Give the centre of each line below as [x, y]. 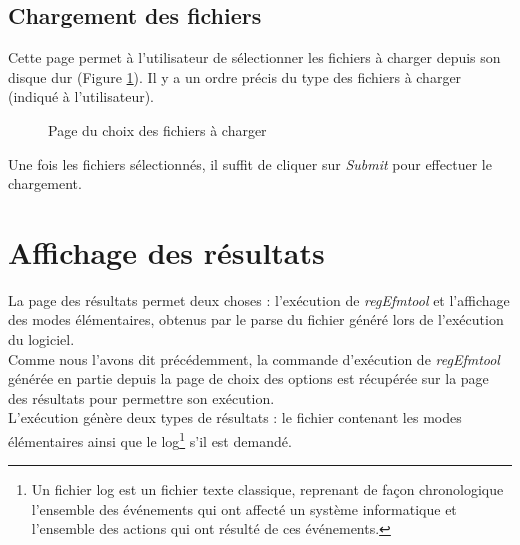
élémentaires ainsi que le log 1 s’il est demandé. [150, 439]
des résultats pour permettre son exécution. [141, 397]
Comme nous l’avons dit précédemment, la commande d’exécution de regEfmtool [254, 358]
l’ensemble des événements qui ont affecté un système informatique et [244, 508]
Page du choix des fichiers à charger [157, 129]
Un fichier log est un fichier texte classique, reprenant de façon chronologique [267, 489]
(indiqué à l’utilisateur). [81, 96]
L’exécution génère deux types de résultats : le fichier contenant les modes [235, 417]
